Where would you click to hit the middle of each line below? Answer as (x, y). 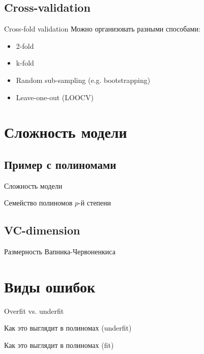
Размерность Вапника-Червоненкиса (60, 252)
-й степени (95, 203)
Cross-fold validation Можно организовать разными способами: (102, 29)
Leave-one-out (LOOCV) (55, 97)
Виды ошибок (50, 286)
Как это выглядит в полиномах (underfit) (68, 328)
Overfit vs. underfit (34, 311)
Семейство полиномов (38, 203)
